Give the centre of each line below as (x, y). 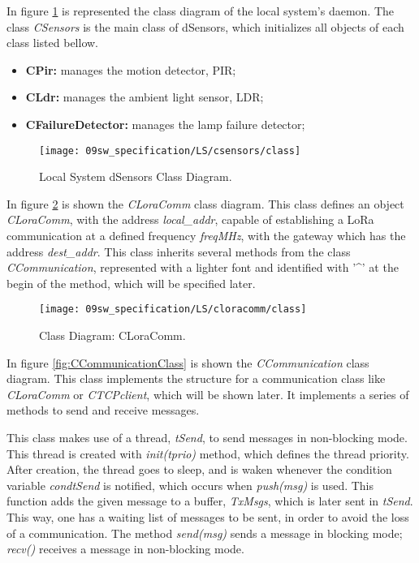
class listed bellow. (52, 43)
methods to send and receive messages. (103, 410)
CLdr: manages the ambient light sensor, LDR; (145, 97)
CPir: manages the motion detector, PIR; (131, 69)
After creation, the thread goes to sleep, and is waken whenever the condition (199, 469)
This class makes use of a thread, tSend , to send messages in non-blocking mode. (207, 437)
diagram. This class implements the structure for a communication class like (196, 378)
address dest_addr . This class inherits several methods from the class (179, 251)
